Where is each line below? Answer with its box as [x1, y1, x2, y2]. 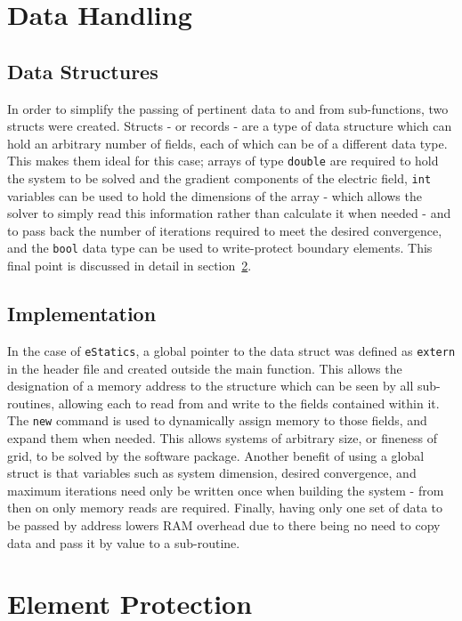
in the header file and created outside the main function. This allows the [7, 359, 402, 377]
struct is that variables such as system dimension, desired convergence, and [7, 464, 417, 482]
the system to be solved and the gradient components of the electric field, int [7, 169, 432, 188]
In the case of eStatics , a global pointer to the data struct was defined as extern [7, 341, 456, 359]
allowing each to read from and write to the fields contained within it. [58, 393, 440, 412]
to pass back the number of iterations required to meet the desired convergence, [7, 221, 442, 239]
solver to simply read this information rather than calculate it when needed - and [7, 204, 451, 222]
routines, [7, 393, 55, 412]
